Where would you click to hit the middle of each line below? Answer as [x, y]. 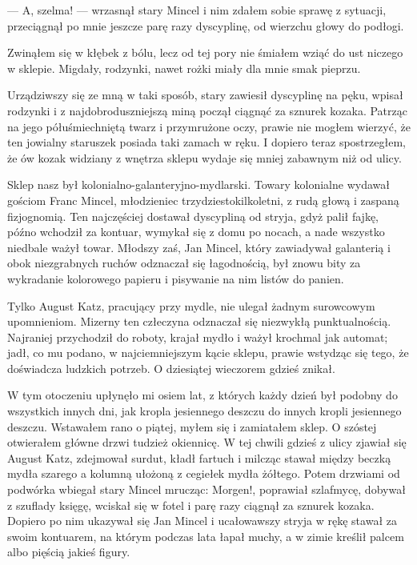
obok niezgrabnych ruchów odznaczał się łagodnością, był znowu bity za [184, 263]
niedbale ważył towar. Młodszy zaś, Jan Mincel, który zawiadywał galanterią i [199, 247]
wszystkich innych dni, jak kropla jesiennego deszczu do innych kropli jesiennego [204, 411]
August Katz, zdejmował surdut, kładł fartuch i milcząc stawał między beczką [199, 457]
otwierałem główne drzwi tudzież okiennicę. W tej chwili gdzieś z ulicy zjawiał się [207, 442]
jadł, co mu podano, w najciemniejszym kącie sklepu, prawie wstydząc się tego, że [208, 353]
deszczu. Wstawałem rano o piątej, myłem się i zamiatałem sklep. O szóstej [192, 426]
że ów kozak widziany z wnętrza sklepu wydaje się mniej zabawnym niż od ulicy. [204, 157]
